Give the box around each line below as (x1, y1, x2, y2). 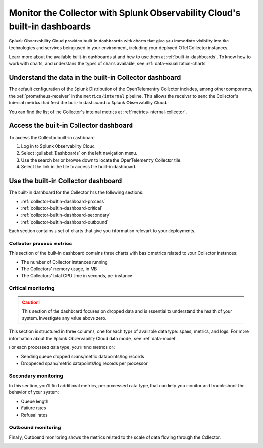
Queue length (21, 398, 49, 404)
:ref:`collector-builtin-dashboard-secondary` (21, 212, 111, 218)
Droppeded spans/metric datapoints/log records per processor (21, 360, 148, 366)
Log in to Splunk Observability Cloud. (21, 143, 96, 149)
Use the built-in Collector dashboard (9, 176, 122, 185)
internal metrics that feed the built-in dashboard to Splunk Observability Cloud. (9, 100, 168, 106)
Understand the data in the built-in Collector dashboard (9, 73, 181, 81)
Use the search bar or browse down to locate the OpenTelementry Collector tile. (21, 157, 182, 163)
